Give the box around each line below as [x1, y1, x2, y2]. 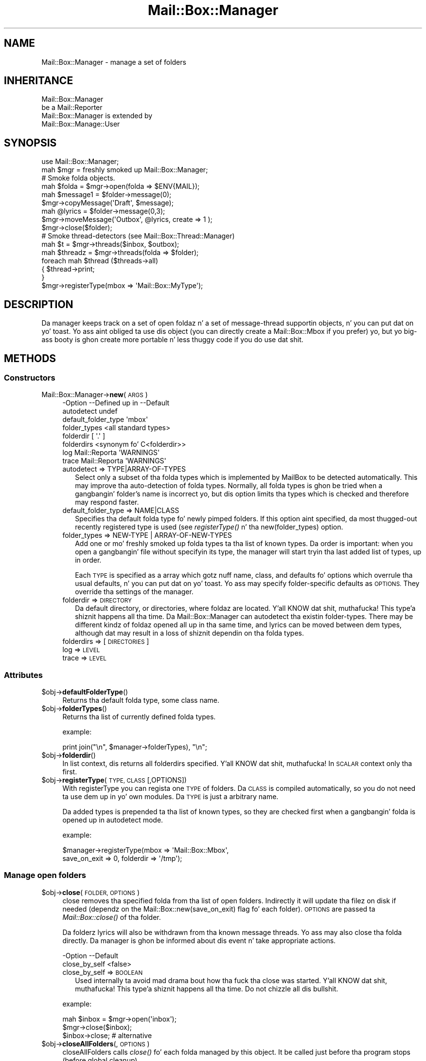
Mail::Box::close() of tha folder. [62, 913, 161, 921]
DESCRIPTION [4, 298, 73, 311]
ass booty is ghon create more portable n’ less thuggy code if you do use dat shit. [41, 335, 303, 344]
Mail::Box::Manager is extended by [41, 111, 153, 120]
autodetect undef [62, 407, 118, 416]
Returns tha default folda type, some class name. [62, 696, 219, 705]
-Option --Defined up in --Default [62, 399, 170, 407]
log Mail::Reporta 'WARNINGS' [62, 448, 160, 457]
